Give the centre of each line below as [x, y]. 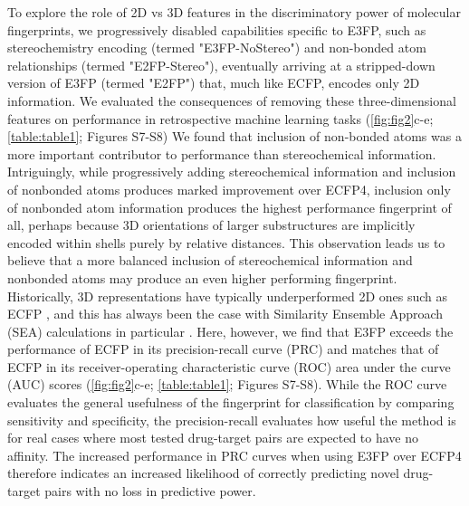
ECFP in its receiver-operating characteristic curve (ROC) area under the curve [229, 366]
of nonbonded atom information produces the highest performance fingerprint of [230, 207]
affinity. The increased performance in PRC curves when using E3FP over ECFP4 [234, 455]
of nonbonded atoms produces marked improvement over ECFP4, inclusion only [229, 189]
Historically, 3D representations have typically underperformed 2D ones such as [228, 296]
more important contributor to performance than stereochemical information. [222, 153]
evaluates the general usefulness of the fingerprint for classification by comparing [231, 402]
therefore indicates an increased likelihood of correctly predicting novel [203, 473]
